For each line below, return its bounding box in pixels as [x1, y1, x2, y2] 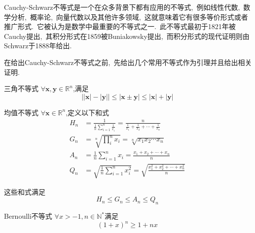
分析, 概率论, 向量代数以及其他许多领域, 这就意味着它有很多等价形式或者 [10, 11, 248, 22]
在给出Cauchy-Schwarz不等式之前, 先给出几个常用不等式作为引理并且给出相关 [4, 57, 252, 67]
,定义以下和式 [66, 107, 109, 117]
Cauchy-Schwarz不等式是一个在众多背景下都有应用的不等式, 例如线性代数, [4, 2, 240, 12]
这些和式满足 [4, 186, 45, 197]
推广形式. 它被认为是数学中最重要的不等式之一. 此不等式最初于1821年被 [4, 21, 236, 32]
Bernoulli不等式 [4, 211, 52, 221]
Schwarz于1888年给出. [4, 40, 72, 51]
